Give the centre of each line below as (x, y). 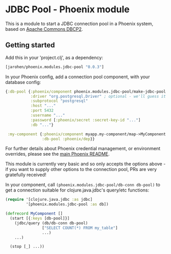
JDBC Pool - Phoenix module (68, 9)
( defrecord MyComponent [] (34, 214)
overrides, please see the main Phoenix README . (58, 154)
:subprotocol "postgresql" (59, 101)
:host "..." (43, 106)
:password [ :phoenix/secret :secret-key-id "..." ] (85, 120)
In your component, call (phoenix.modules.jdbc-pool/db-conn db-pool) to (83, 185)
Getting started (30, 45)
